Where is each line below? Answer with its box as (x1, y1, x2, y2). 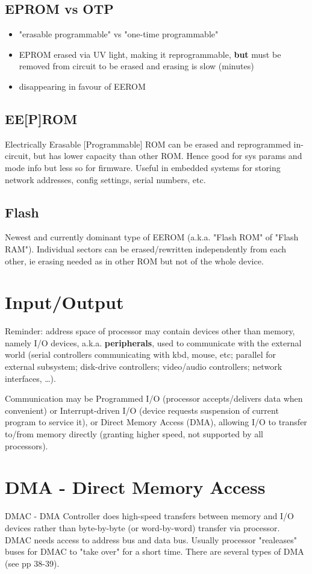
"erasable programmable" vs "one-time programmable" (19, 28, 219, 40)
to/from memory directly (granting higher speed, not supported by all (5, 428, 263, 440)
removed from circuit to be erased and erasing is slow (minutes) (19, 60, 254, 72)
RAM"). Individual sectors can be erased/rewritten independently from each (5, 242, 287, 255)
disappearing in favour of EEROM (19, 80, 146, 92)
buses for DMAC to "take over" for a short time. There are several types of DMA (5, 545, 304, 558)
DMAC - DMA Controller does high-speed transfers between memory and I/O (5, 510, 294, 522)
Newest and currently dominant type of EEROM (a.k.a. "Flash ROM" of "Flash (5, 231, 299, 243)
